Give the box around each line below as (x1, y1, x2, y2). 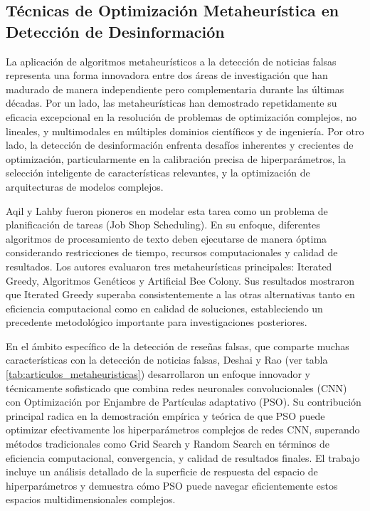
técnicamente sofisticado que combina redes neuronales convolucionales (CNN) (6, 380, 347, 395)
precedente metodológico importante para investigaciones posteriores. (6, 315, 307, 330)
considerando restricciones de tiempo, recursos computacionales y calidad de (6, 245, 338, 260)
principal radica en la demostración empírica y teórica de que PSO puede (6, 408, 325, 423)
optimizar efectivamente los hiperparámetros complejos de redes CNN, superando (6, 422, 360, 437)
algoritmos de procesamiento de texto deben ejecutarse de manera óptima (6, 231, 327, 246)
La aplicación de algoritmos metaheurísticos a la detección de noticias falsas (6, 53, 337, 68)
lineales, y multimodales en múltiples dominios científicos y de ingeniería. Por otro (6, 123, 364, 138)
